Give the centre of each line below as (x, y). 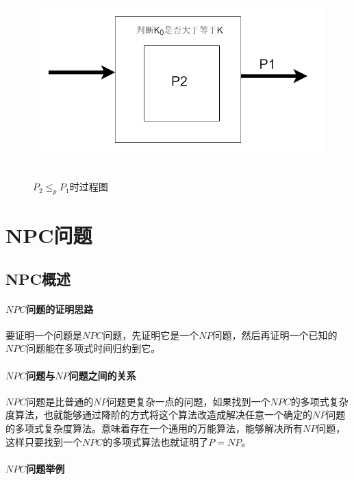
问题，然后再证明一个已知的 (275, 334)
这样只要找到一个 (44, 441)
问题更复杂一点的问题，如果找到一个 (189, 401)
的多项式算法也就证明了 (156, 441)
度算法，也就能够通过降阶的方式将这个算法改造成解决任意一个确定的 (159, 415)
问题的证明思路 (60, 308)
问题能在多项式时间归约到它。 (93, 348)
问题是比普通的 (60, 401)
